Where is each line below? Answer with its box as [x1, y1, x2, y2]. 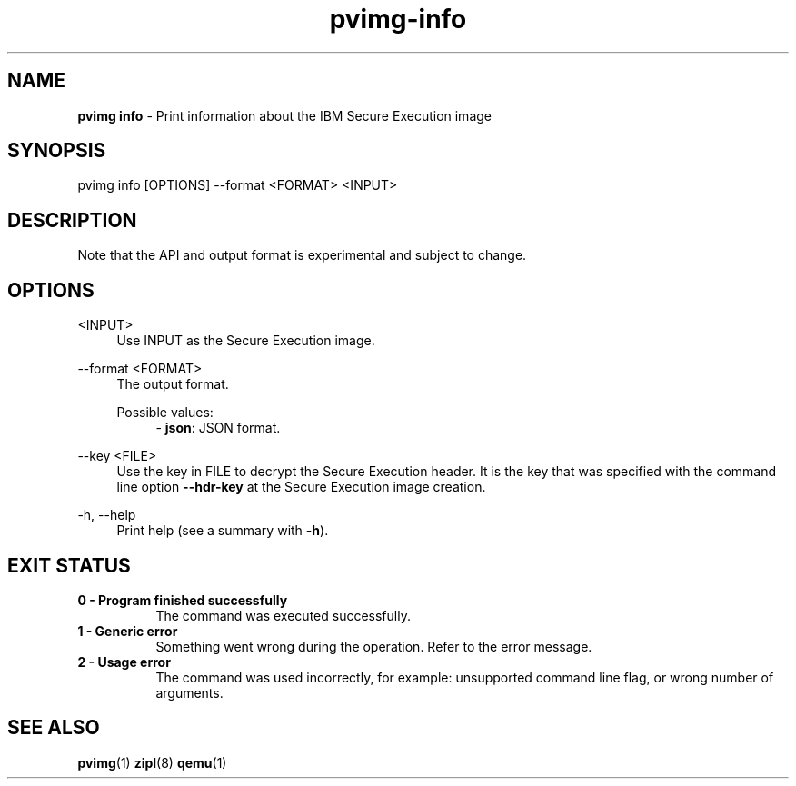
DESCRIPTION [7, 208, 137, 232]
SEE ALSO [7, 716, 100, 740]
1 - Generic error [77, 622, 178, 639]
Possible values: [116, 404, 214, 421]
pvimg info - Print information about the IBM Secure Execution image [77, 107, 492, 124]
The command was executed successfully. [155, 607, 411, 623]
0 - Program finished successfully [77, 592, 288, 608]
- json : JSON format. [155, 420, 281, 436]
